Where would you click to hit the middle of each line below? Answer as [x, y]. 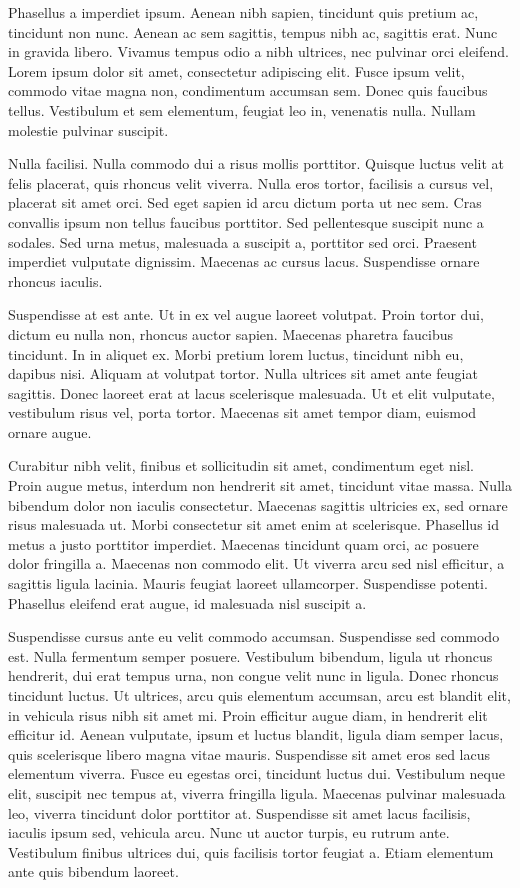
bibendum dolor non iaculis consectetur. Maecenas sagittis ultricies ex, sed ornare [258, 504]
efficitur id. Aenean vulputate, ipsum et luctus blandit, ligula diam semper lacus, [256, 734]
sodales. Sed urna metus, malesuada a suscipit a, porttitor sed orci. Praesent [242, 241]
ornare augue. [50, 431]
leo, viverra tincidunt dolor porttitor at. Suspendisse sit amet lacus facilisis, [239, 812]
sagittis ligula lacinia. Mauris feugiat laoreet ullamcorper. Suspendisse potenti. [248, 583]
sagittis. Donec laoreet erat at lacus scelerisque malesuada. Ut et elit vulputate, [251, 392]
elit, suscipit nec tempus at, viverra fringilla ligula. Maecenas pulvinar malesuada [257, 792]
